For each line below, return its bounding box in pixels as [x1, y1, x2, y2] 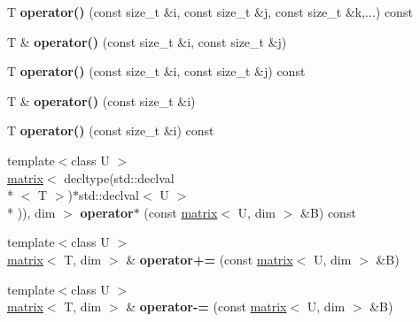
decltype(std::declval [64, 168, 175, 187]
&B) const [299, 203, 356, 221]
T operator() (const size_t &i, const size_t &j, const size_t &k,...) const [7, 3, 413, 20]
